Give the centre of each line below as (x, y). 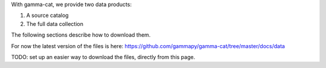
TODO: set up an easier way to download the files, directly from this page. (103, 57)
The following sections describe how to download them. (81, 35)
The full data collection (55, 23)
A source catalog (47, 16)
